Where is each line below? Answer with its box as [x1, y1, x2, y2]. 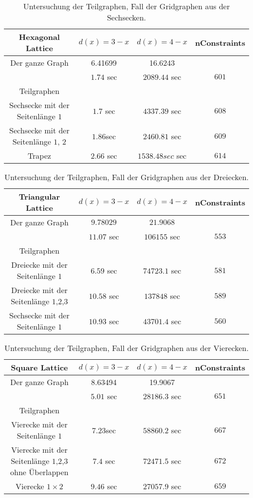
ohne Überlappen [10, 466, 69, 478]
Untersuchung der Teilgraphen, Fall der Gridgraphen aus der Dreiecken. [4, 171, 249, 183]
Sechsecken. [107, 12, 146, 23]
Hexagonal [18, 31, 60, 42]
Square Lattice [11, 362, 68, 373]
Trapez [27, 150, 51, 161]
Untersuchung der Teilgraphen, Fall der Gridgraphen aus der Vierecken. [4, 342, 249, 353]
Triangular [18, 191, 60, 202]
